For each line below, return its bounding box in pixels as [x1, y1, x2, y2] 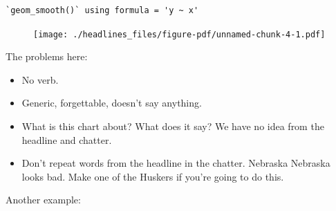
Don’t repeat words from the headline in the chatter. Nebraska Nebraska [21, 156, 330, 170]
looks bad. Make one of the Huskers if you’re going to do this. [21, 169, 284, 183]
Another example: [6, 192, 81, 207]
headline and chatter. [21, 132, 112, 147]
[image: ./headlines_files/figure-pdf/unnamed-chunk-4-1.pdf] [33, 29, 326, 39]
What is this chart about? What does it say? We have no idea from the [21, 119, 324, 134]
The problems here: [6, 49, 88, 64]
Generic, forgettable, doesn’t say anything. [21, 95, 202, 110]
